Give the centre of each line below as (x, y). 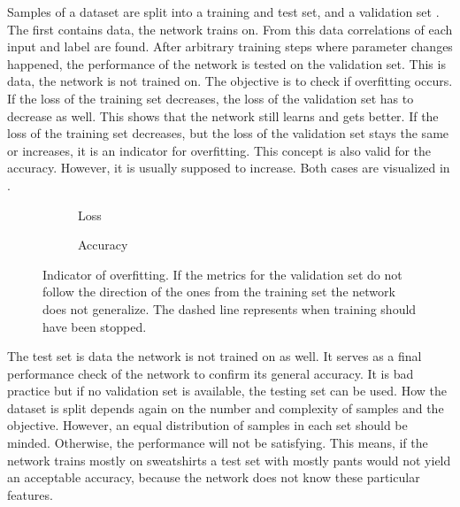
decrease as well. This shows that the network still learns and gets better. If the (223, 115)
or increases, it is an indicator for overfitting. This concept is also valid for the (219, 150)
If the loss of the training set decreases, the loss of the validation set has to (211, 98)
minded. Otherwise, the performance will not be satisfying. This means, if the (218, 443)
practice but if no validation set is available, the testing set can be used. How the (227, 391)
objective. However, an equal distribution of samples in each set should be (207, 425)
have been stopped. (95, 326)
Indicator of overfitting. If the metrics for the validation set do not (222, 274)
